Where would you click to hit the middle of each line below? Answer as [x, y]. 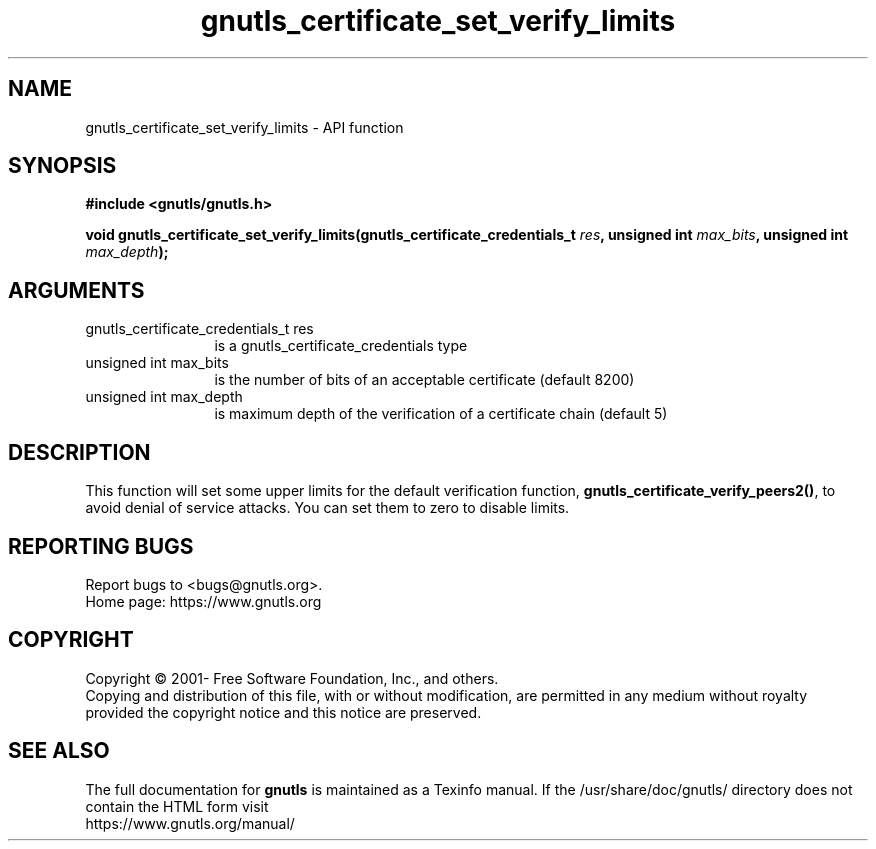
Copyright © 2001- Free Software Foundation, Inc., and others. [292, 678]
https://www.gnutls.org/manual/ [190, 823]
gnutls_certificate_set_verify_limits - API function [244, 127]
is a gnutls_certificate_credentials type [341, 346]
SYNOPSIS [62, 166]
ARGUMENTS [76, 290]
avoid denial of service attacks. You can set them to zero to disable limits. [327, 508]
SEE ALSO [59, 751]
